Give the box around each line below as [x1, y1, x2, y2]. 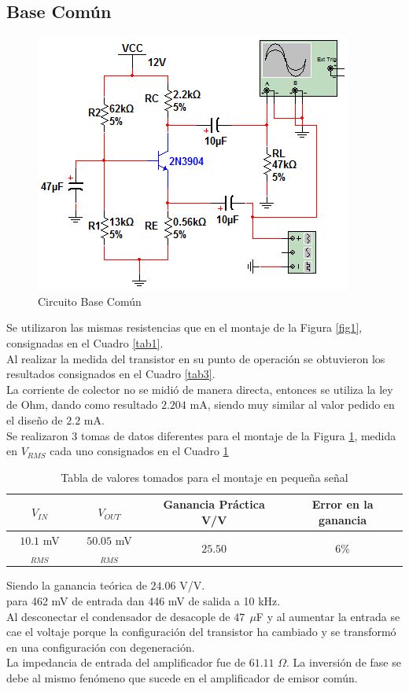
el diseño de [6, 411, 63, 428]
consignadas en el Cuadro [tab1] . [6, 334, 164, 351]
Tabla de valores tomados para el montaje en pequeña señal [61, 469, 348, 485]
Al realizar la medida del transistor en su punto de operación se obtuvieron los [6, 350, 385, 366]
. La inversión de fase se [286, 654, 401, 671]
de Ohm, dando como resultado [6, 396, 158, 413]
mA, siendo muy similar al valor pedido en [190, 396, 395, 413]
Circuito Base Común [38, 292, 142, 309]
